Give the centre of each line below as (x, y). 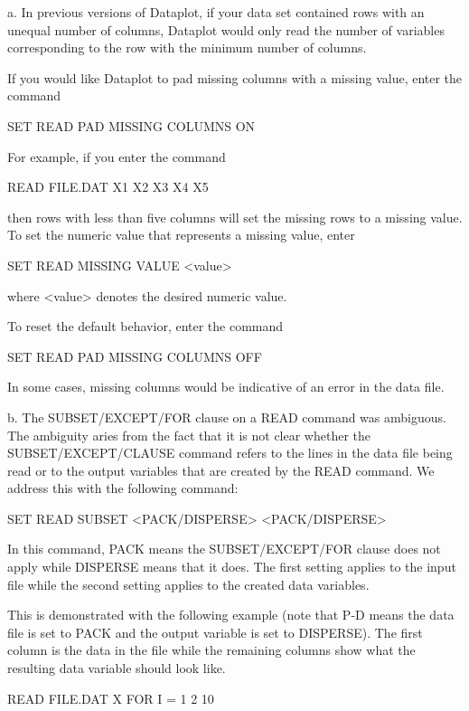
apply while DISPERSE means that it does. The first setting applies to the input (232, 567)
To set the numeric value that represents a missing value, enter (181, 235)
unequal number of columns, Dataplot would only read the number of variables (226, 29)
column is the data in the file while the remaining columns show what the (211, 650)
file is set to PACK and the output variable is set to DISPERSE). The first (215, 632)
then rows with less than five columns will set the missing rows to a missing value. (235, 217)
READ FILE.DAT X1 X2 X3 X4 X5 (108, 187)
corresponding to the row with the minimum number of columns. (187, 47)
